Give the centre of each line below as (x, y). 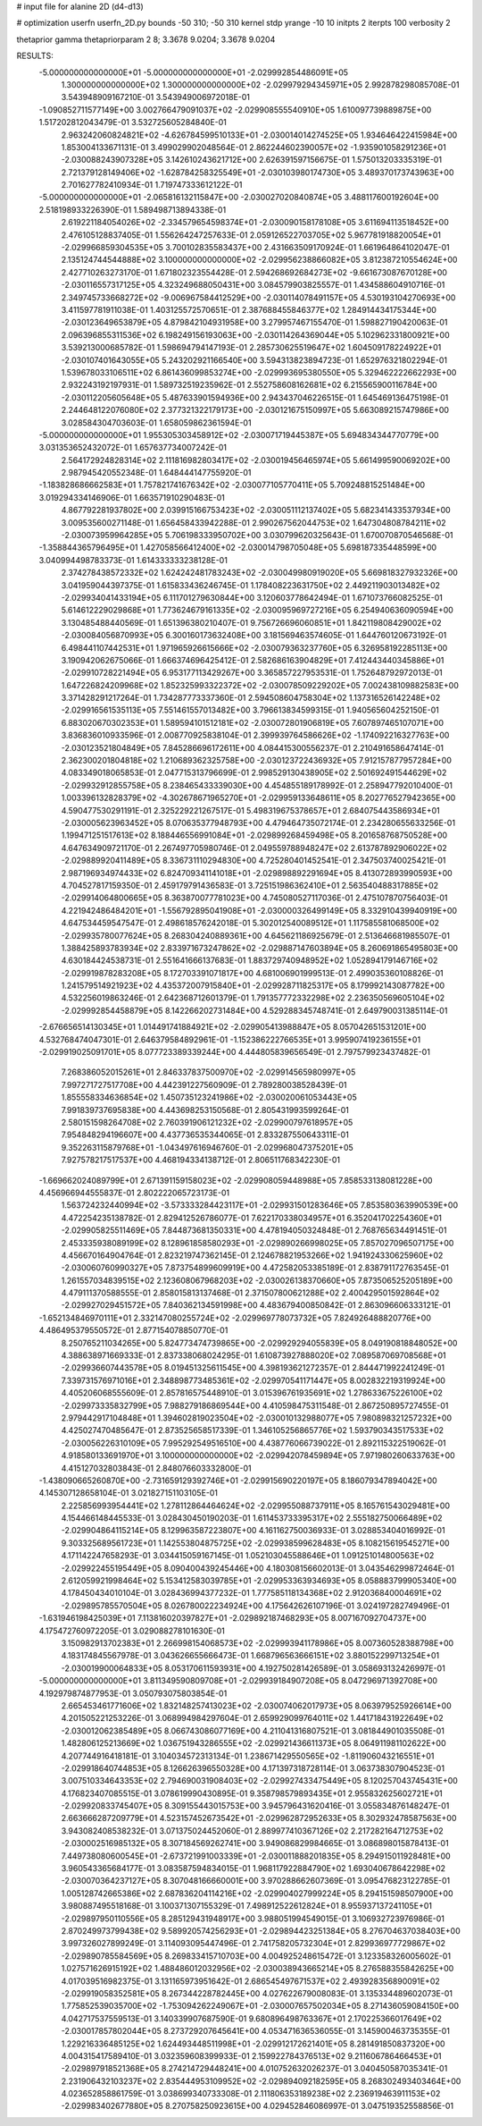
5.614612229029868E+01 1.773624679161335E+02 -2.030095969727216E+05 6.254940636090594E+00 (258, 610)
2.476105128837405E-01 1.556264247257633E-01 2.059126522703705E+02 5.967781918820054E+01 (251, 235)
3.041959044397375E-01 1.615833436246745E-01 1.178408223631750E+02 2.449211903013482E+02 (251, 585)
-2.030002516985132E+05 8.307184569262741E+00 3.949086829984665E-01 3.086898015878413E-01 (255, 1843)
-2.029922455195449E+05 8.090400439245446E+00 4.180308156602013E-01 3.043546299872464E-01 (258, 1568)
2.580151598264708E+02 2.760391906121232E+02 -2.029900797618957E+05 (207, 1122)
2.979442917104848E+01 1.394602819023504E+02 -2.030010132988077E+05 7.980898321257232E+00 (257, 1418)
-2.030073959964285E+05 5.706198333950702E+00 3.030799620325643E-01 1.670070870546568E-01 (257, 536)
